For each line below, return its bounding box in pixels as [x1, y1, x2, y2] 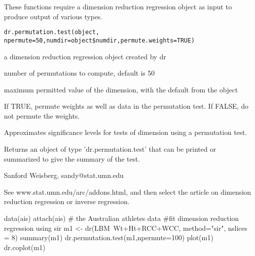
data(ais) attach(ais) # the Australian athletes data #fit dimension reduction [4, 213, 239, 223]
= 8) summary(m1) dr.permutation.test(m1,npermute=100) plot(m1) [4, 232, 214, 243]
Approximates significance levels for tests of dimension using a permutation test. [4, 127, 247, 137]
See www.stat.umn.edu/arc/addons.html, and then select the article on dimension [4, 186, 251, 197]
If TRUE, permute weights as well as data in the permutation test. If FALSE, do [4, 101, 249, 111]
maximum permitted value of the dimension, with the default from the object [4, 84, 238, 94]
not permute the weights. [4, 110, 80, 121]
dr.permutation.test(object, [4, 29, 100, 36]
